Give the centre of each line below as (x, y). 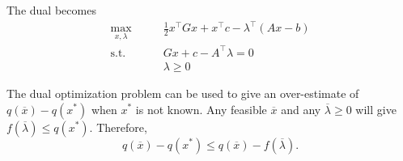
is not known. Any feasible (201, 109)
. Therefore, (118, 127)
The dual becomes (51, 10)
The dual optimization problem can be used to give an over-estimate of (183, 93)
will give (376, 109)
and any (301, 109)
